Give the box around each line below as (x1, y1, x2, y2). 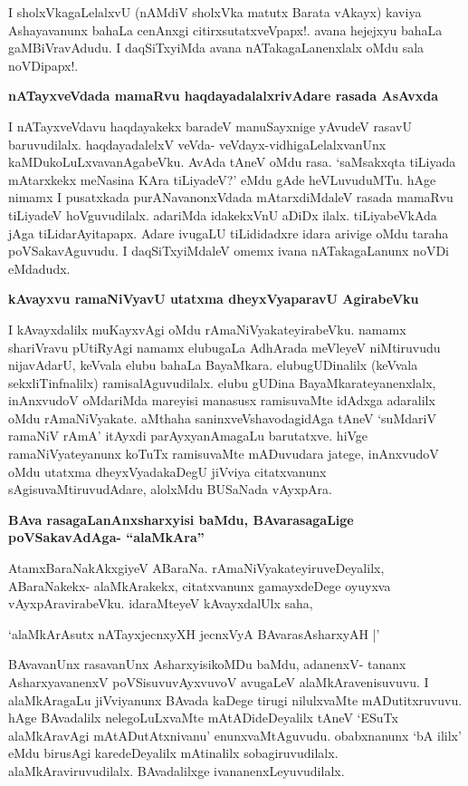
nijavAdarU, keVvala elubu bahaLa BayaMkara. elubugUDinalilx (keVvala (8, 355, 418, 374)
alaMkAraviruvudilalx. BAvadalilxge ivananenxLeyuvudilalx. (8, 761, 345, 780)
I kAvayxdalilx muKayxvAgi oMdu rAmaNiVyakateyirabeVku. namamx (8, 319, 406, 338)
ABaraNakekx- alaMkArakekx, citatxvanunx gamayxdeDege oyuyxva (8, 576, 391, 595)
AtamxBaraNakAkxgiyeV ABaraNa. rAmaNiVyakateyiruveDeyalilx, (8, 558, 385, 577)
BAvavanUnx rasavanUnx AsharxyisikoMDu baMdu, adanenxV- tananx (8, 655, 406, 674)
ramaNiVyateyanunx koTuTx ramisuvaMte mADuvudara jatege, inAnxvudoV (8, 444, 439, 463)
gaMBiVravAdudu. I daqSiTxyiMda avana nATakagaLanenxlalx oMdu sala (8, 38, 425, 57)
